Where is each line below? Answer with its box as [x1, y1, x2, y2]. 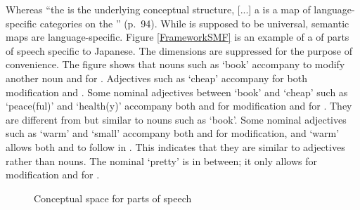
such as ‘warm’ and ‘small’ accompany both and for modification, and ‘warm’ [6, 126, 340, 140]
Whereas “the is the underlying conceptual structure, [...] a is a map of [6, 2, 311, 16]
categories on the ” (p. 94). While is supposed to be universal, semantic [39, 15, 349, 30]
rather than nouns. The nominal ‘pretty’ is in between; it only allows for [6, 153, 317, 168]
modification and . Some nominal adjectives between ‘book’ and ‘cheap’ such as [6, 84, 348, 99]
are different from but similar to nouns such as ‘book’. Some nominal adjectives [6, 112, 347, 126]
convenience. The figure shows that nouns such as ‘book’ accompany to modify [6, 57, 345, 72]
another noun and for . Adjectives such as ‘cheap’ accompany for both [6, 70, 307, 85]
